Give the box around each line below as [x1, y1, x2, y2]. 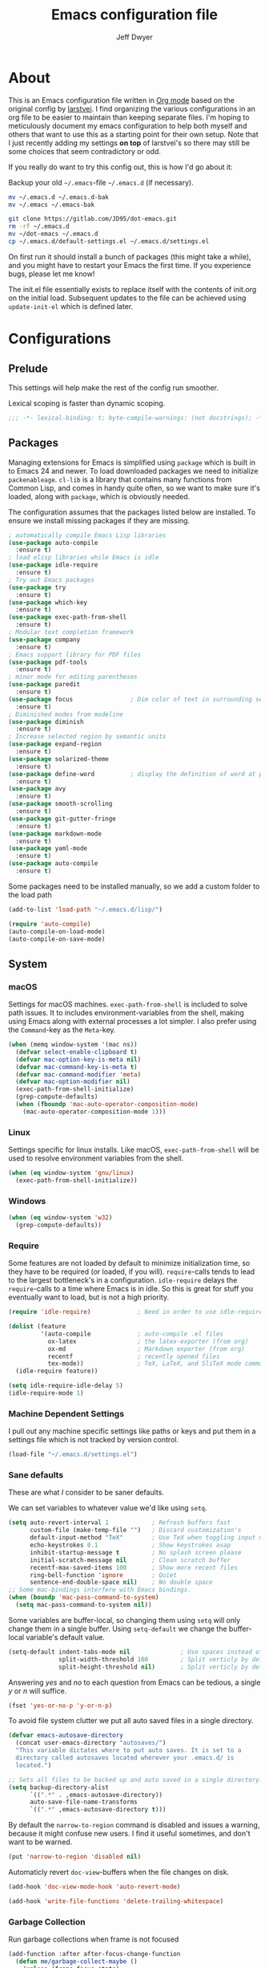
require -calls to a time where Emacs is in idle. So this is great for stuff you [8, 1284, 254, 1294]
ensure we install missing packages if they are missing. [8, 515, 191, 525]
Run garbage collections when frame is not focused [8, 1934, 179, 1944]
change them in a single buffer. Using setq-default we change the [8, 1624, 227, 1633]
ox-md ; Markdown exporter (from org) [47, 1344, 246, 1353]
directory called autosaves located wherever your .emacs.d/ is [15, 1754, 235, 1763]
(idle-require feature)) [15, 1367, 98, 1376]
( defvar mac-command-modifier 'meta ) [15, 1070, 142, 1079]
